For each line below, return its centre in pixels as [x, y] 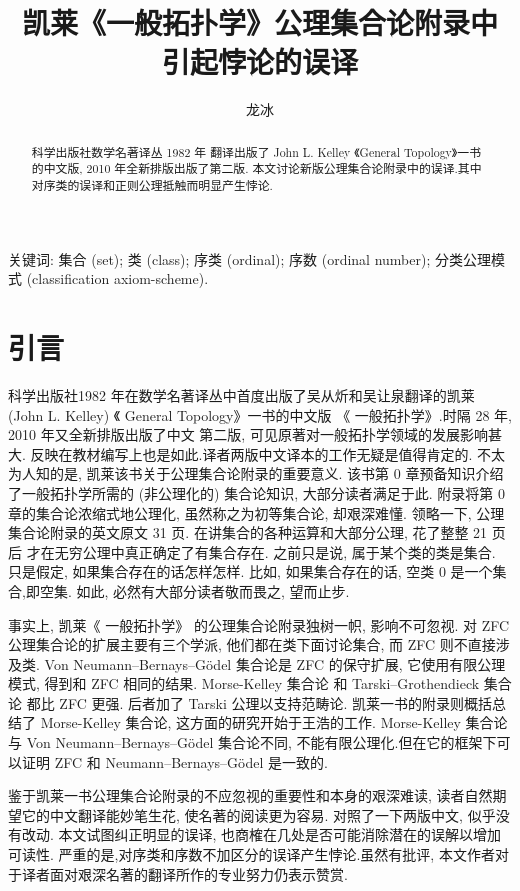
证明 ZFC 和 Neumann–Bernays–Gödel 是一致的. [174, 761]
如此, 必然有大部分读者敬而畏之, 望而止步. [213, 590]
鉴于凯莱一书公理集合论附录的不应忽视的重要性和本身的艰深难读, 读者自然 [250, 795]
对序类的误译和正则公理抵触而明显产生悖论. [152, 185]
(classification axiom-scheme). [117, 278]
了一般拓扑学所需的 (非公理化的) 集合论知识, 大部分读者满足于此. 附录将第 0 [256, 492]
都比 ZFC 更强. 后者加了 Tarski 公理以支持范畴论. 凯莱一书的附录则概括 [259, 702]
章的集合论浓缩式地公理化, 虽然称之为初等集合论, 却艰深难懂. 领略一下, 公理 [256, 512]
